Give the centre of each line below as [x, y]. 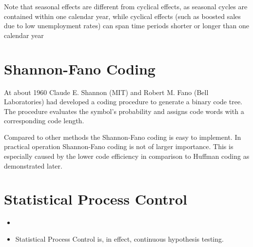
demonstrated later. [33, 165]
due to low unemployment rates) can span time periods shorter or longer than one [126, 26]
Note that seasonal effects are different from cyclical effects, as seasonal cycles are [126, 6]
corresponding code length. [44, 121]
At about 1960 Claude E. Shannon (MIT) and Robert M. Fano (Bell [106, 92]
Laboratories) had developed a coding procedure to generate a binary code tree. [123, 102]
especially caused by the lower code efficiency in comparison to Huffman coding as [127, 156]
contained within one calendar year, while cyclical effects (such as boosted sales [122, 16]
